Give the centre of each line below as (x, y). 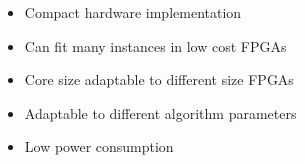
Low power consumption (99, 146)
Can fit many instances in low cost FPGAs (155, 45)
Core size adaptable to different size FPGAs (159, 79)
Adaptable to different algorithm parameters (160, 112)
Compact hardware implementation (133, 12)
